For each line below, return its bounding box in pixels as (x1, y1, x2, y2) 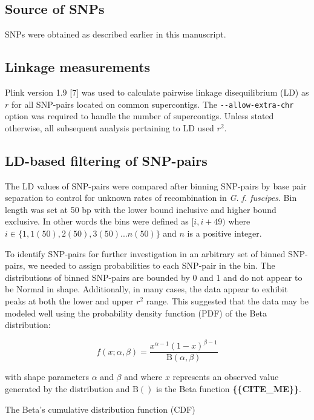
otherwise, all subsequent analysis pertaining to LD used (5, 121, 214, 134)
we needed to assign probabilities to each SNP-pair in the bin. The (28, 259, 275, 272)
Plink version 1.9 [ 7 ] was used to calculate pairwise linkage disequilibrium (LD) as (5, 86, 309, 98)
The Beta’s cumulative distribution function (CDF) (5, 402, 195, 415)
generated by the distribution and (5, 382, 130, 395)
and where (124, 370, 163, 383)
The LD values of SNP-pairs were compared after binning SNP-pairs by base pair (5, 179, 307, 192)
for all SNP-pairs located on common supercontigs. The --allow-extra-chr (11, 97, 294, 110)
